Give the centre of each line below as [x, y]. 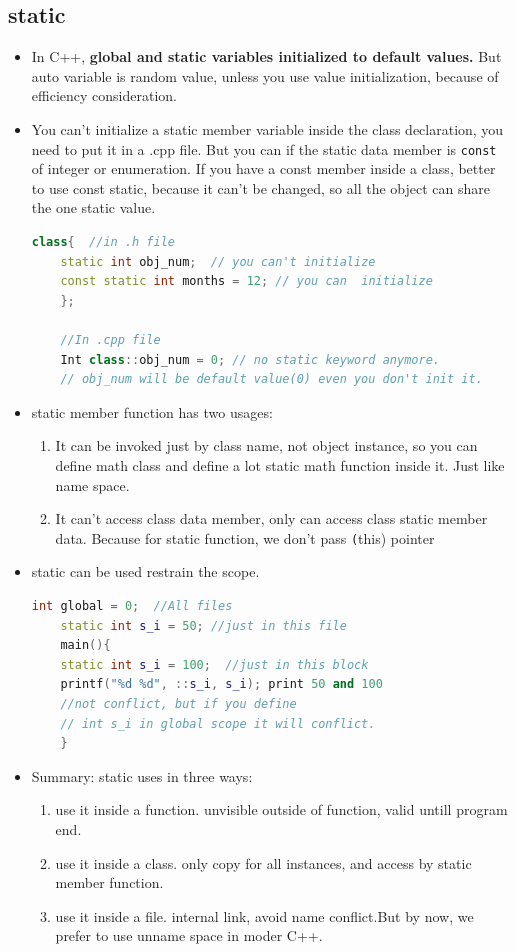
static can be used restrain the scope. [145, 571]
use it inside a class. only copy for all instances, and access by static [263, 862]
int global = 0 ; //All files [132, 605]
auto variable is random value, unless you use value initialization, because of [265, 75]
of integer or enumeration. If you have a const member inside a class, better [263, 168]
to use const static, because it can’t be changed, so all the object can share [260, 187]
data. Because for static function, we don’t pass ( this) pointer [245, 537]
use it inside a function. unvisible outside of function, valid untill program [281, 809]
